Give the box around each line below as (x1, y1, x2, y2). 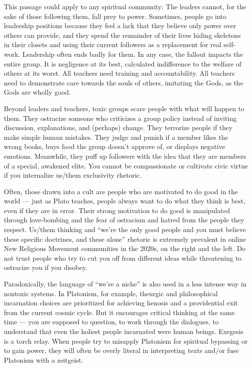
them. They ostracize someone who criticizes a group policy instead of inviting (4, 113, 237, 123)
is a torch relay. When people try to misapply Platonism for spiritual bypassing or (4, 335, 248, 346)
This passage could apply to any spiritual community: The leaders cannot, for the (4, 1, 247, 11)
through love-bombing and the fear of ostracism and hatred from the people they (4, 215, 244, 225)
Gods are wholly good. (4, 87, 71, 97)
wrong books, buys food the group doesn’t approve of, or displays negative (4, 141, 225, 151)
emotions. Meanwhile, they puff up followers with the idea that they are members (4, 151, 246, 161)
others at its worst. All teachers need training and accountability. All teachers (4, 68, 235, 78)
